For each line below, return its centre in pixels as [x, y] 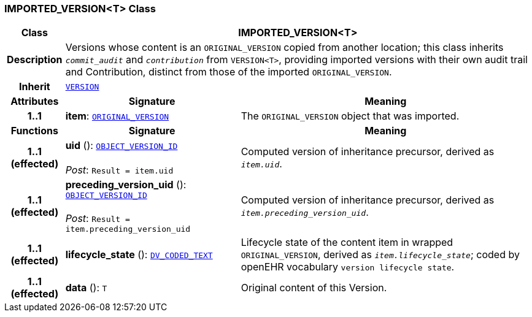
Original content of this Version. [314, 288]
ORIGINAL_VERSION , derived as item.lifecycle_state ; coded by [380, 255]
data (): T [86, 288]
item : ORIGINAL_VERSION [117, 116]
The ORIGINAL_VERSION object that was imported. [350, 116]
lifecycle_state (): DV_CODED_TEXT [139, 255]
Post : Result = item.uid [119, 170]
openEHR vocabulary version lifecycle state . [348, 267]
